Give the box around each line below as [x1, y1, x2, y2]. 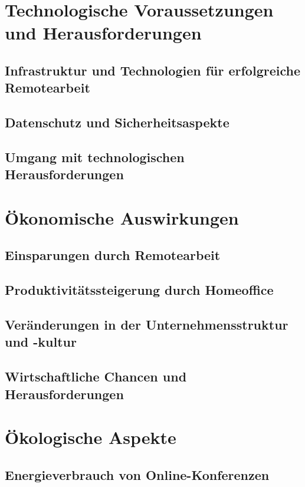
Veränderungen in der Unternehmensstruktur [5, 315, 288, 334]
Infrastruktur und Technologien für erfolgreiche [5, 61, 300, 79]
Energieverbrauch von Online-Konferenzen [5, 465, 270, 483]
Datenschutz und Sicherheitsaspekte [5, 113, 229, 131]
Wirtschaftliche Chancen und [5, 367, 187, 386]
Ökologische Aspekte [5, 425, 176, 449]
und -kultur [5, 333, 77, 351]
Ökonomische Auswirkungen [5, 205, 239, 229]
